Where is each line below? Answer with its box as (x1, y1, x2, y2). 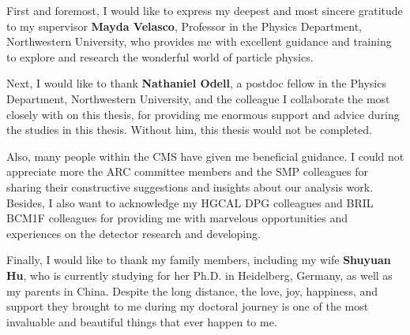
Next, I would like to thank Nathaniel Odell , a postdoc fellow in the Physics (6, 75, 386, 91)
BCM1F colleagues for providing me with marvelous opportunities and (6, 210, 348, 226)
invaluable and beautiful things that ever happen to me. (6, 313, 277, 329)
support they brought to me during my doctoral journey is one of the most (6, 298, 369, 315)
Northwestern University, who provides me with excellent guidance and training (6, 33, 392, 50)
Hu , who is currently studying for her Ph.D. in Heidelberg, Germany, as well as (6, 266, 393, 283)
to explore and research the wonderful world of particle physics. (6, 48, 314, 65)
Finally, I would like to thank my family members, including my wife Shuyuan (6, 251, 391, 268)
